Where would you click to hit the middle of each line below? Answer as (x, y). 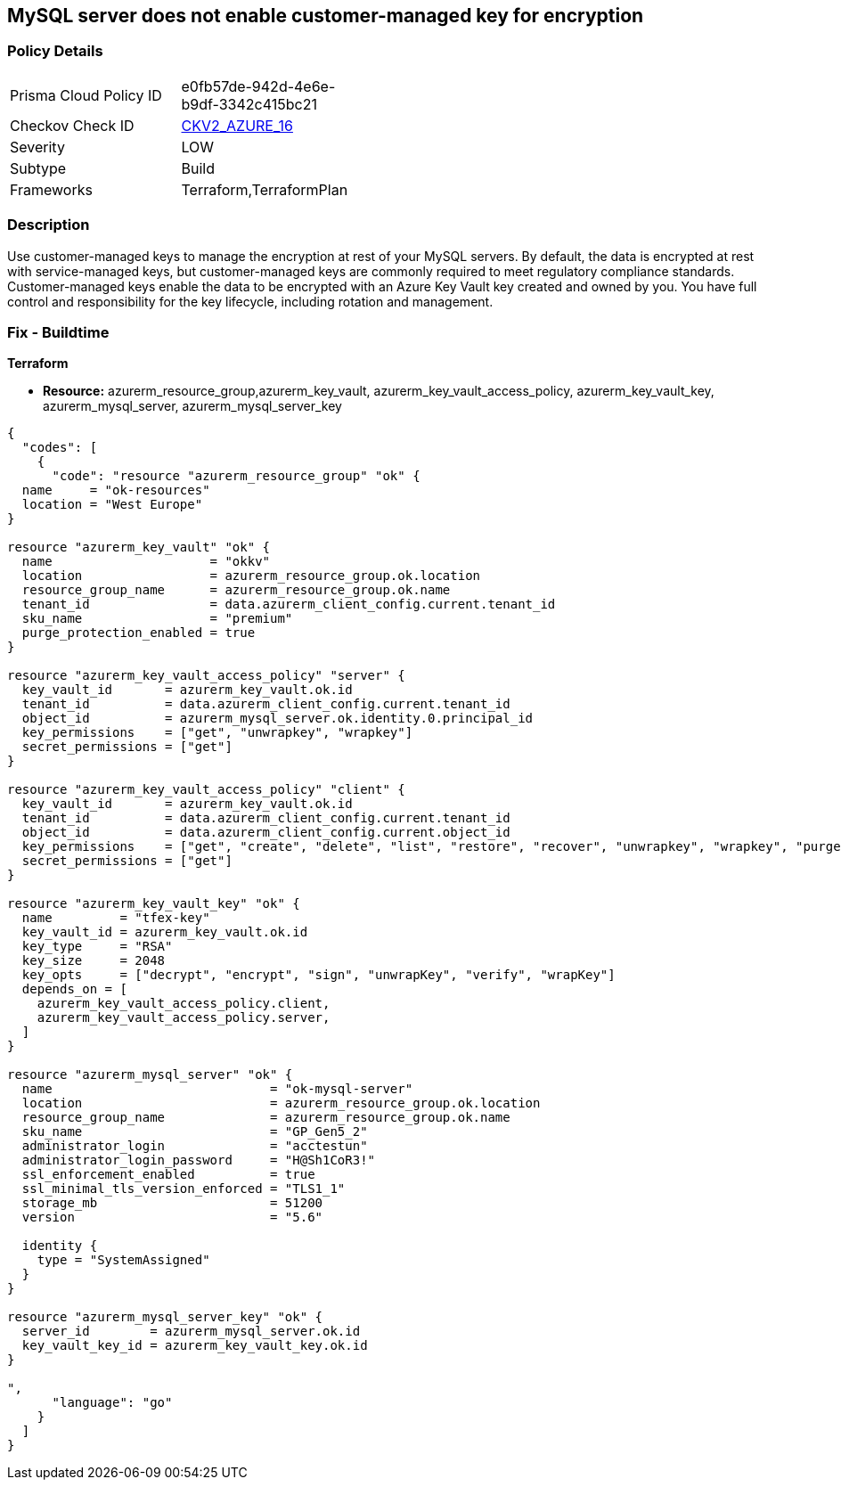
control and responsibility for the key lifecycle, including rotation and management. (250, 301)
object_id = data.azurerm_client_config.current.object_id (266, 833)
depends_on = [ (74, 989)
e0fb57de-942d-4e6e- (258, 86)
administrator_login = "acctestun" (195, 1146)
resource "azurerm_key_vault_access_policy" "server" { (206, 676)
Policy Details (55, 51)
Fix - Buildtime (58, 332)
